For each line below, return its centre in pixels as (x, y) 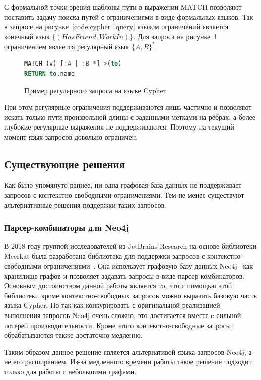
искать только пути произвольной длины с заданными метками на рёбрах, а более (130, 117)
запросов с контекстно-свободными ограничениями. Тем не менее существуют (124, 195)
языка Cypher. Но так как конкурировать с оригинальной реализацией (112, 305)
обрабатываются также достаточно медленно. (73, 335)
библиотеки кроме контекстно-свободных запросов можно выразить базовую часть (130, 295)
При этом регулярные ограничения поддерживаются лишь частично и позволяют (128, 107)
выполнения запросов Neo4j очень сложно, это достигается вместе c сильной (123, 315)
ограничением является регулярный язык (67, 46)
